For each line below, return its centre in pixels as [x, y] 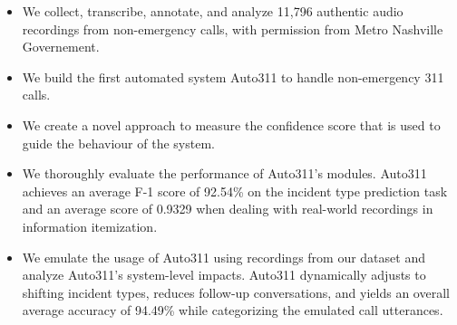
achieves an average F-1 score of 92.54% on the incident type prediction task [235, 191]
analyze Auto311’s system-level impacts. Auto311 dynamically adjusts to [224, 275]
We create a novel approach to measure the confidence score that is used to [231, 124]
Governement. [61, 47]
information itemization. [90, 226]
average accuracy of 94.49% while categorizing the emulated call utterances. [233, 310]
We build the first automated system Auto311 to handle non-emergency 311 [233, 76]
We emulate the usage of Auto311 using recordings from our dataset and [224, 257]
